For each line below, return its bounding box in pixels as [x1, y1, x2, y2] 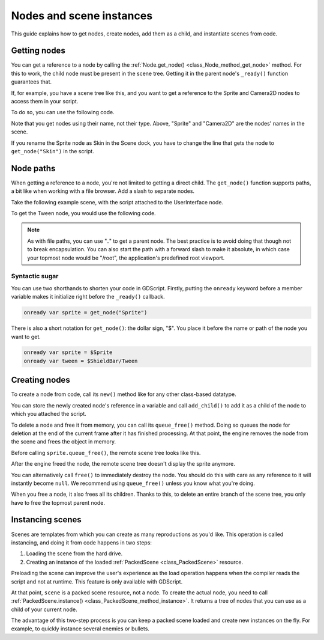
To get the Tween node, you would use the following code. [11, 210, 156, 217]
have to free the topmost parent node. [11, 499, 105, 506]
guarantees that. [11, 78, 52, 85]
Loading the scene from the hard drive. [26, 550, 123, 557]
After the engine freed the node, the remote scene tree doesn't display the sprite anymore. [11, 460, 235, 468]
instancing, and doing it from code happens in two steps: [11, 538, 152, 546]
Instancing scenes [11, 514, 82, 525]
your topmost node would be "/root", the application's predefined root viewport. [27, 254, 225, 261]
